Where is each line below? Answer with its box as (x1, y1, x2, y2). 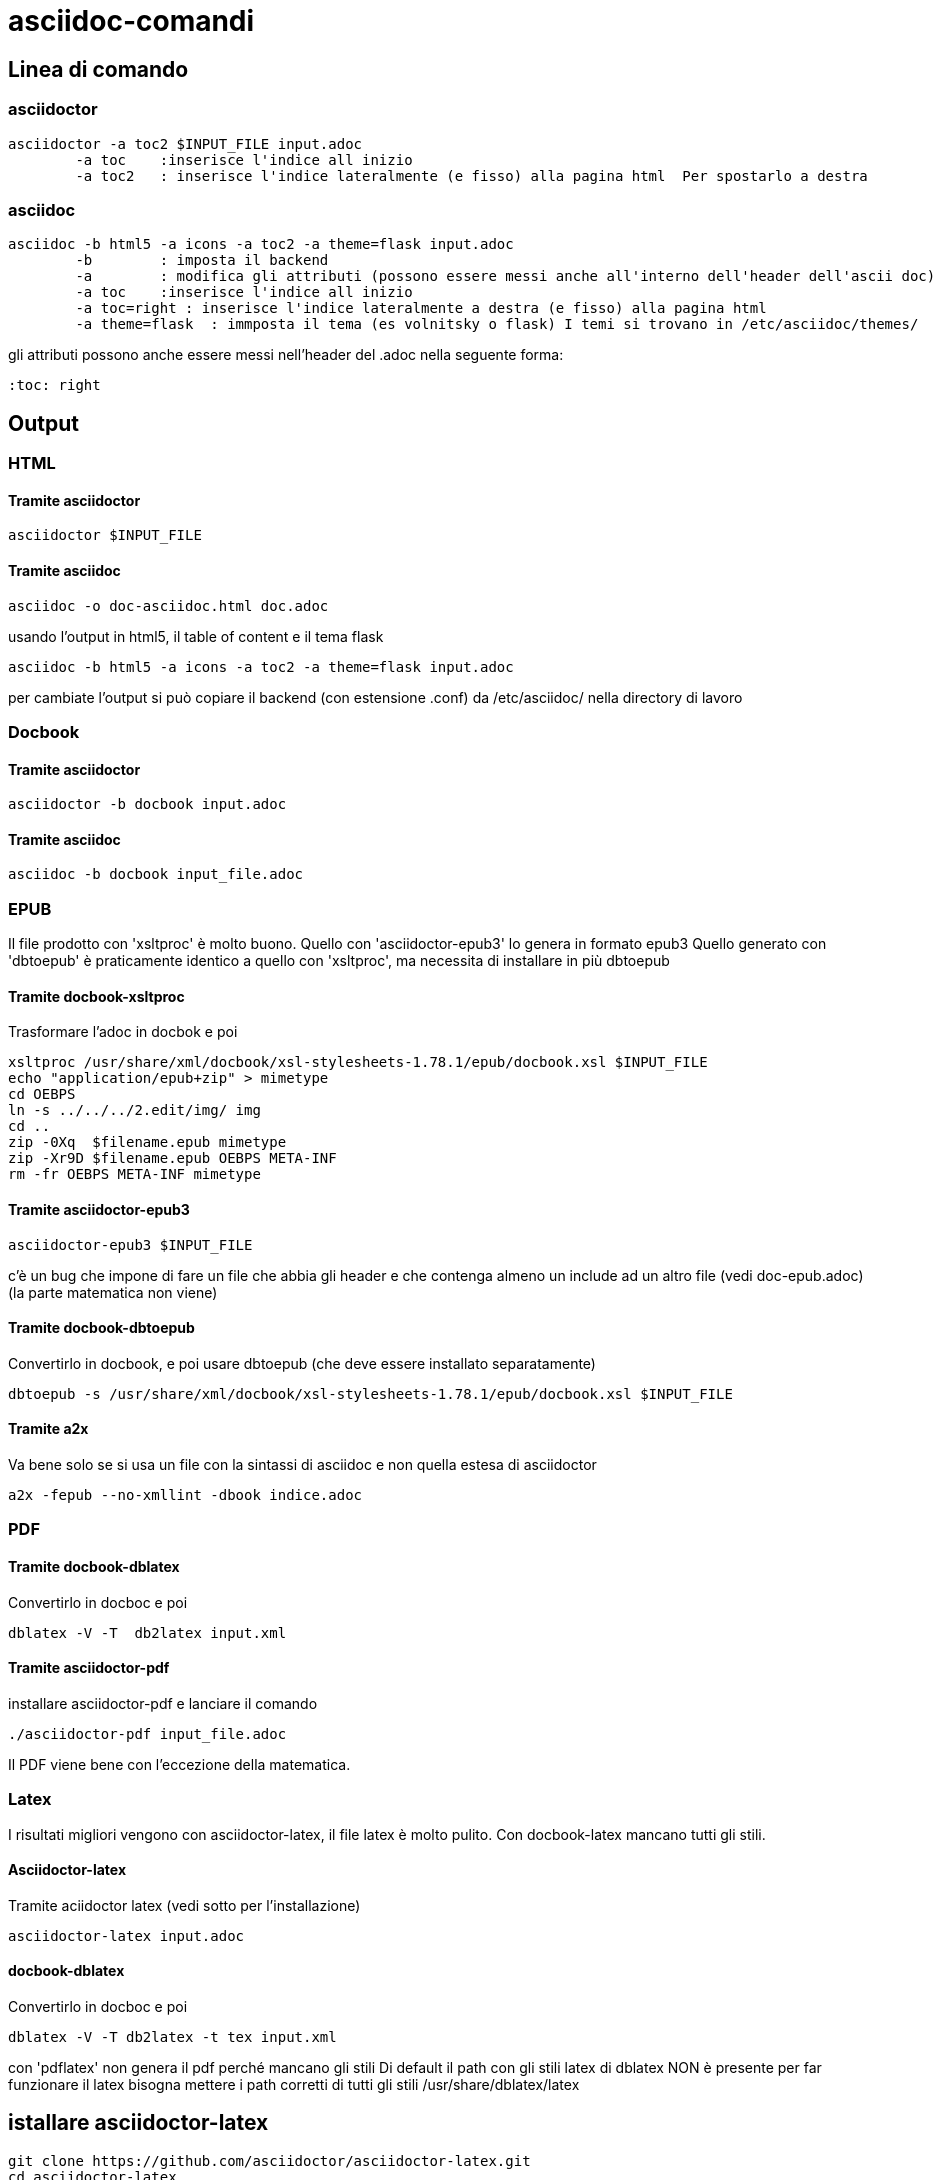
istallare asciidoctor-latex (8, 2110, 269, 2136)
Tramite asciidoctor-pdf (8, 1659, 170, 1677)
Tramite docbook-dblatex (8, 1558, 180, 1575)
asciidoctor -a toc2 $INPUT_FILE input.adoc (8, 135, 363, 152)
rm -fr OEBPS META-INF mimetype (8, 1166, 261, 1183)
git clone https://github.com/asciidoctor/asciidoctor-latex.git (8, 2152, 531, 2169)
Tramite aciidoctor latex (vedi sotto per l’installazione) (8, 1896, 361, 1914)
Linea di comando (8, 56, 189, 82)
